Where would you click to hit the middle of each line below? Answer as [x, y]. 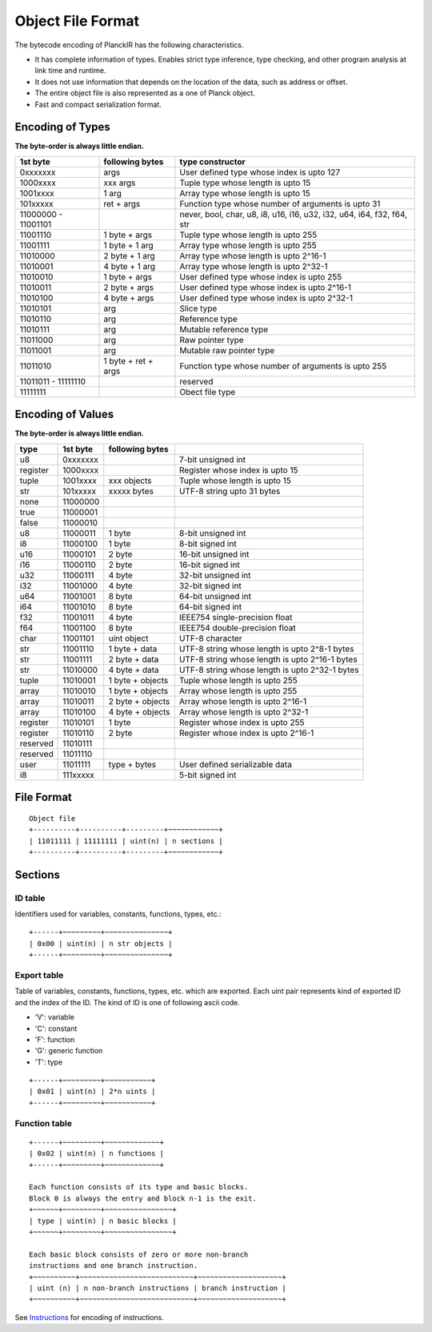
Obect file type [208, 392]
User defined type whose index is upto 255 [261, 276]
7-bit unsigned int [212, 459]
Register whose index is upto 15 [238, 470]
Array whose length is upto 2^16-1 [243, 701]
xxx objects [130, 481]
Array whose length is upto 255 [238, 690]
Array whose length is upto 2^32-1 [244, 711]
